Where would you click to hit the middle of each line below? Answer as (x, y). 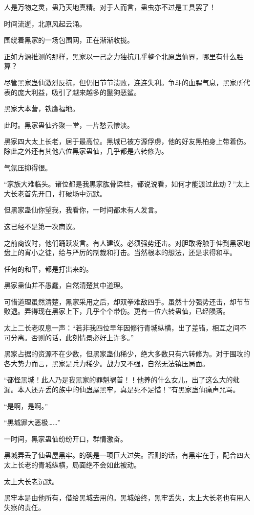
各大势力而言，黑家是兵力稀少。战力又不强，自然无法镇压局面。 (106, 363)
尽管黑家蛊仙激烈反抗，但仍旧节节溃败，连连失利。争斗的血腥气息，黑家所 (124, 82)
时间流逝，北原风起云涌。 (45, 23)
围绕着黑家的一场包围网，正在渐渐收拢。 (69, 40)
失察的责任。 (24, 507)
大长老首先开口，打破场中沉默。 (55, 193)
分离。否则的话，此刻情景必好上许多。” (72, 337)
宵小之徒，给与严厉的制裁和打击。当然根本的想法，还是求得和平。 (130, 252)
